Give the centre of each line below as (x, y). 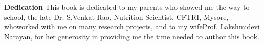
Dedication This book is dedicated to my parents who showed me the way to (127, 7)
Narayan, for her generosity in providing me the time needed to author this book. (132, 36)
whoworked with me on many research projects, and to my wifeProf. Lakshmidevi (132, 27)
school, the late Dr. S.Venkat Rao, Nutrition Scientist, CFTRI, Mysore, (116, 16)
